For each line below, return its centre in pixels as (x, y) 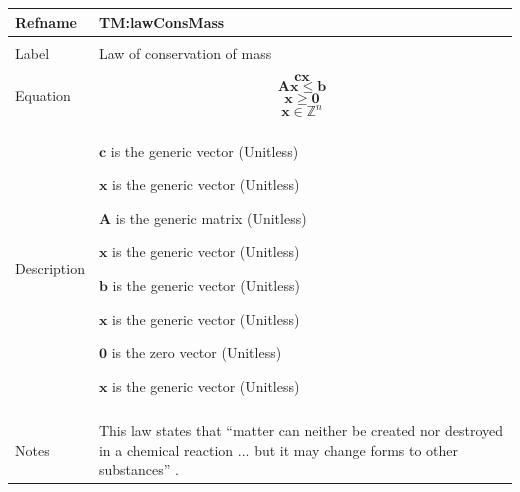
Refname (46, 21)
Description (50, 268)
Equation (43, 94)
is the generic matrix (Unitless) (211, 217)
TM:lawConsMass (161, 21)
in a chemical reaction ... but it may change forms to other (278, 449)
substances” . (138, 469)
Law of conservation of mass (185, 52)
